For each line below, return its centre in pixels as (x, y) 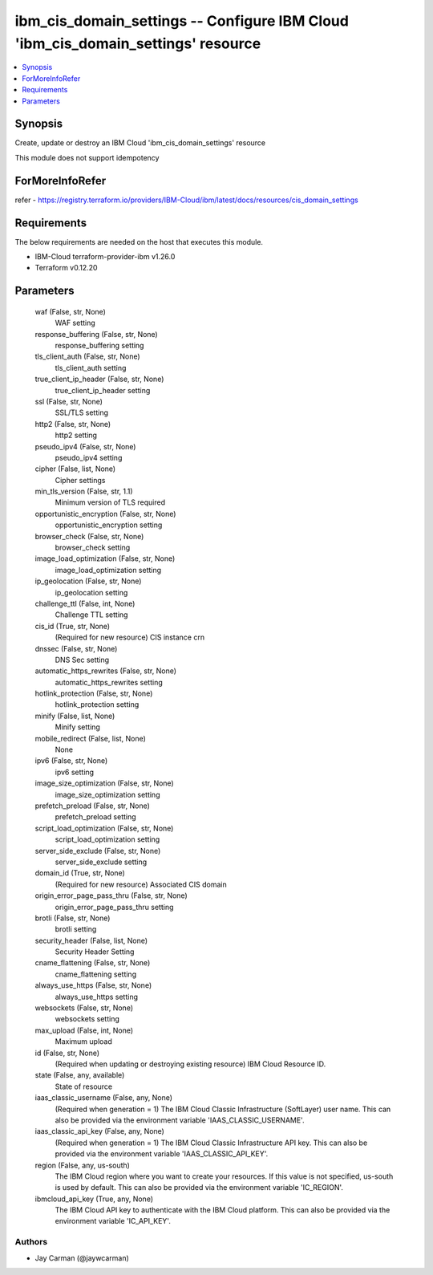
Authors (31, 1242)
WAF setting (75, 323)
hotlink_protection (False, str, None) (94, 693)
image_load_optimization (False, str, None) (105, 558)
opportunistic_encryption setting (109, 525)
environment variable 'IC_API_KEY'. (113, 1221)
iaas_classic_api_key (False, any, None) (99, 1131)
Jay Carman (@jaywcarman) (82, 1258)
